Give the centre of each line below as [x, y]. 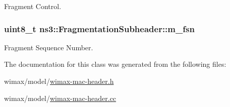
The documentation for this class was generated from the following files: [115, 64]
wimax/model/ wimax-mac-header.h [59, 81]
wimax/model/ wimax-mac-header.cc [60, 98]
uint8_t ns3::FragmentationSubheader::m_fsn [99, 28]
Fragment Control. [33, 6]
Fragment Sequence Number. [49, 47]
